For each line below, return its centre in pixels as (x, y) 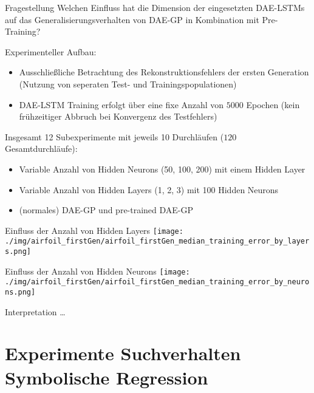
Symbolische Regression (107, 377)
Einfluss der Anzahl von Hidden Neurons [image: (97, 271)
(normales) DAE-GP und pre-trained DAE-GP (106, 210)
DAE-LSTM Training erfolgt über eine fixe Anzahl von (121, 104)
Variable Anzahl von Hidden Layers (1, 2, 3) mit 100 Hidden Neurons (149, 189)
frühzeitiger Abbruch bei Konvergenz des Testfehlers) (118, 116)
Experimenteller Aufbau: (51, 51)
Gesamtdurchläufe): (41, 149)
